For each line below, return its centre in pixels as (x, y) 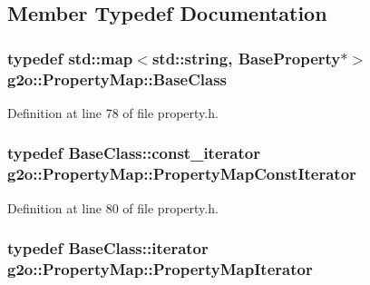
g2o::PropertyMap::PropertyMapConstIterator (182, 174)
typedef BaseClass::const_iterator (134, 153)
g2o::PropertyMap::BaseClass (117, 79)
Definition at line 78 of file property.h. (113, 112)
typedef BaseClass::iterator (108, 248)
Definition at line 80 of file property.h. (113, 207)
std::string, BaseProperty (246, 58)
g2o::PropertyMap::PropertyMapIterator (160, 269)
